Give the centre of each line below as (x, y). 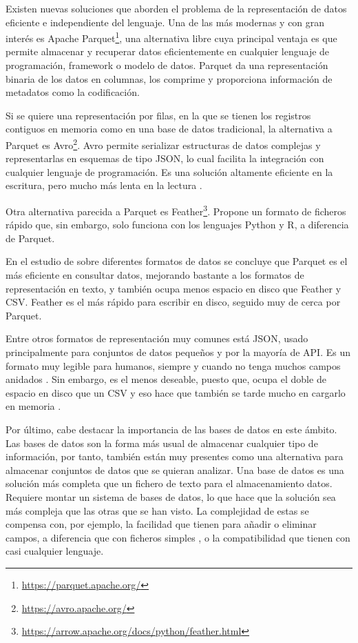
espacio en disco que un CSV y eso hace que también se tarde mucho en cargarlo (176, 392)
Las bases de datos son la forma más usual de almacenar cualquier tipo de (162, 443)
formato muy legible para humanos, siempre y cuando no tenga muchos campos (173, 365)
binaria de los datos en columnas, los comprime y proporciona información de (169, 78)
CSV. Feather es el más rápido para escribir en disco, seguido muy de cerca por (173, 302)
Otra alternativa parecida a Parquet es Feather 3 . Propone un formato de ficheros (176, 210)
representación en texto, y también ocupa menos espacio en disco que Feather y (173, 288)
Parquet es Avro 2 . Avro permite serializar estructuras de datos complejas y (163, 144)
